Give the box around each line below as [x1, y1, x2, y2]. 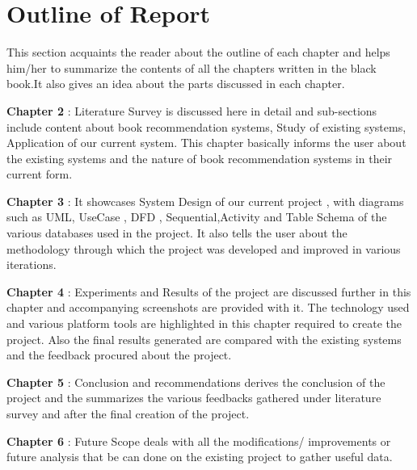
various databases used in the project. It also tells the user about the [6, 225, 347, 241]
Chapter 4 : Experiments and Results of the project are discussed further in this [6, 283, 411, 300]
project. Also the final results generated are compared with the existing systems [6, 330, 402, 347]
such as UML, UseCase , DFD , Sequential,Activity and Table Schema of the [6, 208, 387, 225]
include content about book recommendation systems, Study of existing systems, [6, 118, 406, 135]
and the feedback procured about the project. [6, 346, 232, 363]
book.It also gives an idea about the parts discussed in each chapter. [6, 75, 345, 92]
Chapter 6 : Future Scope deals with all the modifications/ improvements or [6, 432, 391, 449]
